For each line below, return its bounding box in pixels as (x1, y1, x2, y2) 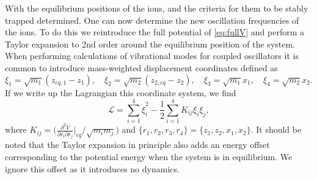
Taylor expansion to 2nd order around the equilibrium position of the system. (5, 37, 296, 50)
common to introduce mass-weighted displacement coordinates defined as (5, 61, 278, 74)
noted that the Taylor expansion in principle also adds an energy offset (5, 138, 270, 151)
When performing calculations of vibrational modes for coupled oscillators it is (5, 49, 299, 62)
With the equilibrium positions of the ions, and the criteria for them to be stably (5, 2, 308, 14)
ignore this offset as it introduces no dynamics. (5, 162, 180, 175)
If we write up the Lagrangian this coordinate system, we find (5, 86, 236, 99)
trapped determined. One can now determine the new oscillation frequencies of (5, 13, 299, 26)
